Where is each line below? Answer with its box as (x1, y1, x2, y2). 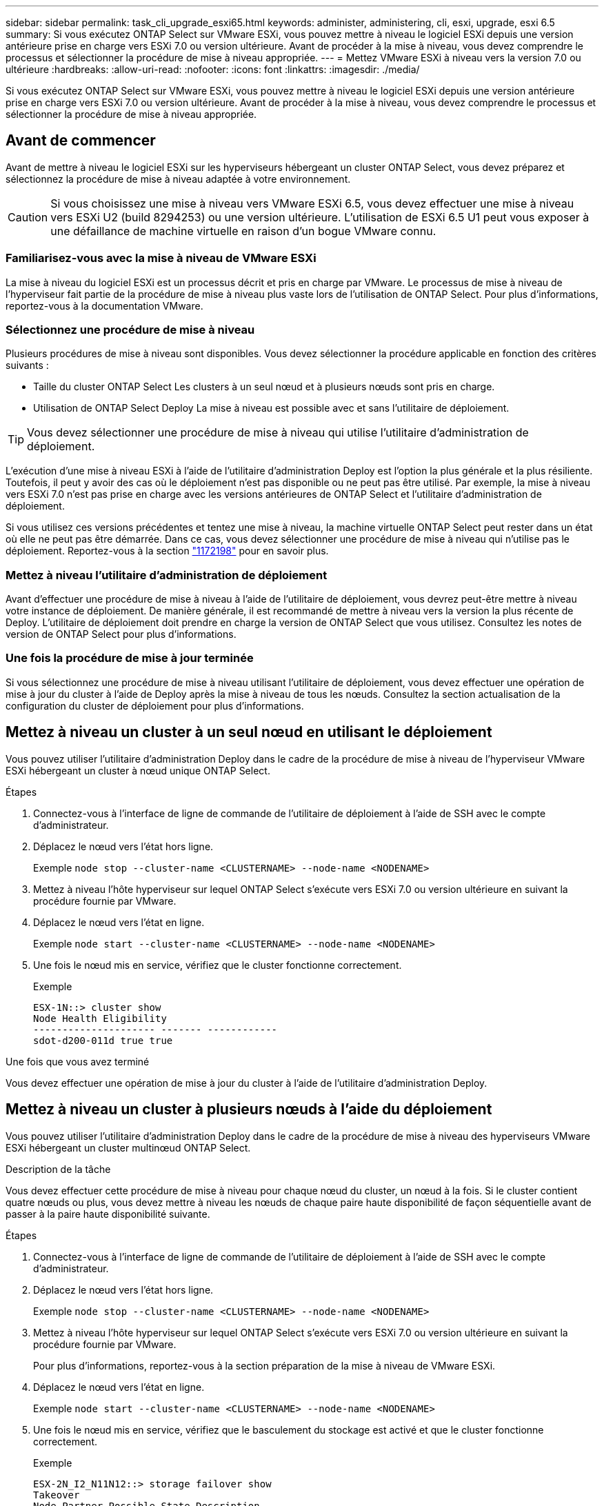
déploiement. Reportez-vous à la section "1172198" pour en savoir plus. (6, 545, 329, 557)
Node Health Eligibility (33, 1012, 167, 1024)
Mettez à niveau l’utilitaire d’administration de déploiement (6, 568, 328, 582)
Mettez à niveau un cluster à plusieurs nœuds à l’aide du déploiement (6, 1101, 492, 1118)
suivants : (6, 359, 49, 372)
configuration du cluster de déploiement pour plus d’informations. (6, 699, 304, 712)
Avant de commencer (6, 132, 156, 150)
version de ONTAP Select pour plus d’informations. (6, 628, 236, 641)
